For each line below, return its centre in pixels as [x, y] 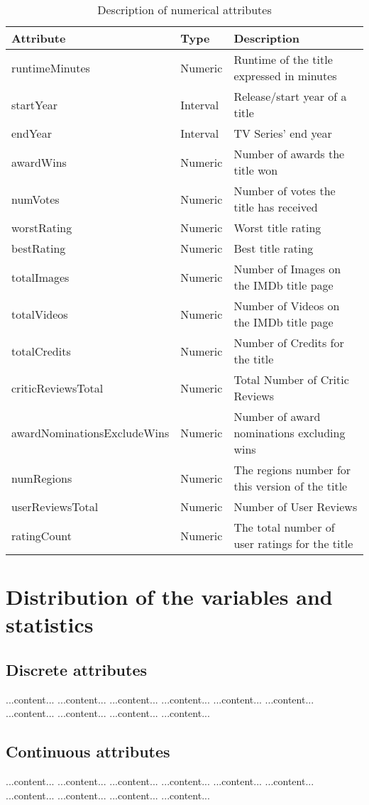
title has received [276, 207]
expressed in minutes [285, 76]
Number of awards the [289, 154]
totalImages [40, 277]
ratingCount [42, 535]
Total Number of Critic [291, 379]
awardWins [39, 162]
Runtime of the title [283, 59]
